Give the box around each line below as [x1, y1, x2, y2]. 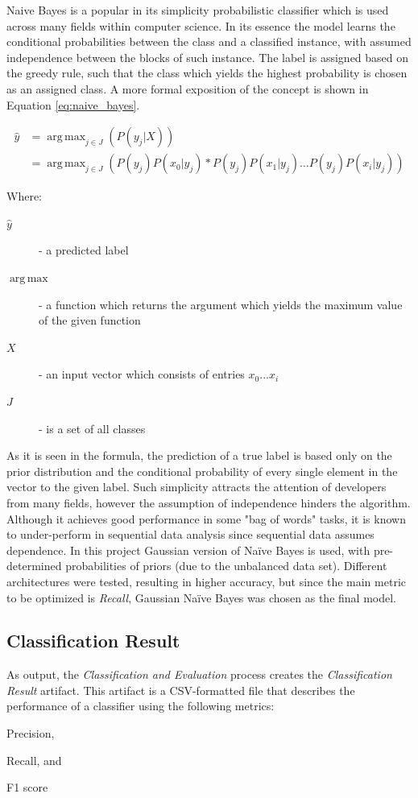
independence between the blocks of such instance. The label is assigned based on [6, 48, 409, 65]
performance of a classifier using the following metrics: [6, 697, 275, 714]
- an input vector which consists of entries [39, 366, 245, 382]
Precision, [6, 725, 55, 742]
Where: [6, 188, 42, 205]
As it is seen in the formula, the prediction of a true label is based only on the [6, 447, 392, 464]
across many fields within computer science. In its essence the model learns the [6, 17, 395, 34]
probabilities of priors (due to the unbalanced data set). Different [65, 557, 387, 574]
